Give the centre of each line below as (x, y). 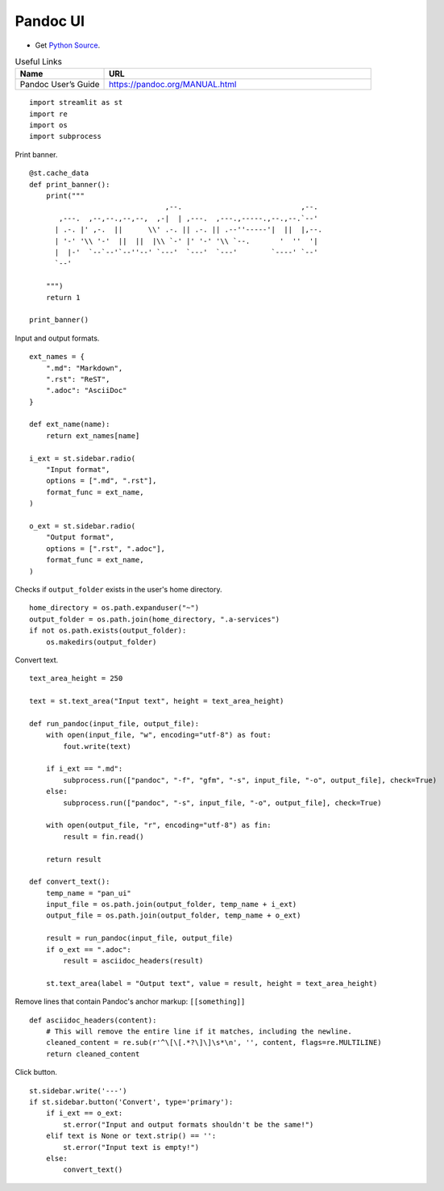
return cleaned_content (93, 1054)
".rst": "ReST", (78, 379)
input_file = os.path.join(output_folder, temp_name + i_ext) (171, 905)
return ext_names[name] (93, 435)
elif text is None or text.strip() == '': (131, 1136)
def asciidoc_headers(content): (93, 1020)
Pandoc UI (50, 21)
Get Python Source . (68, 45)
